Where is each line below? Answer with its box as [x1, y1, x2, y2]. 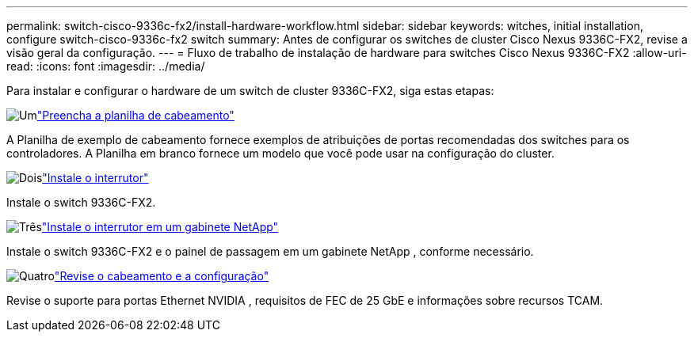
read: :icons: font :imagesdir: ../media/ [6, 59, 205, 73]
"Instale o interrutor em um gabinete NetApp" [41, 220, 279, 234]
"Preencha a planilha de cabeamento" [36, 108, 235, 122]
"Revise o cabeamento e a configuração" [54, 269, 269, 283]
